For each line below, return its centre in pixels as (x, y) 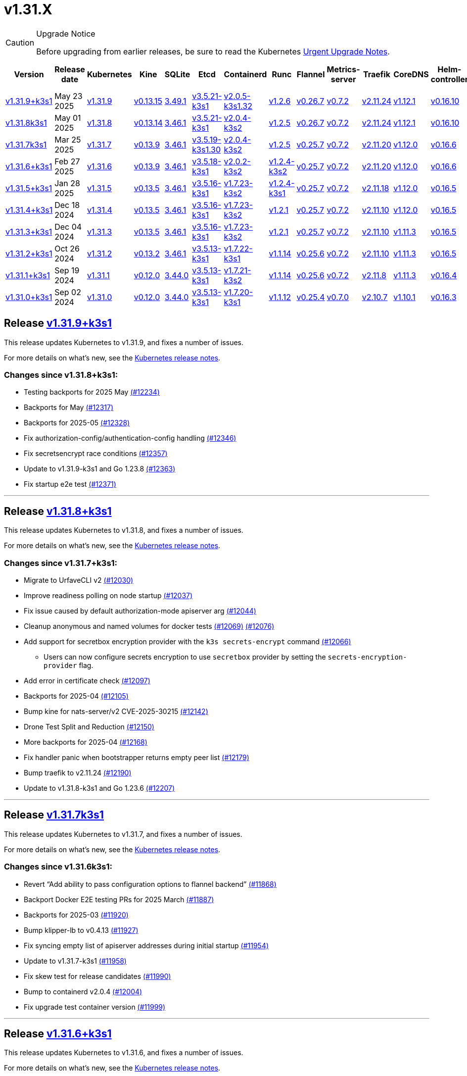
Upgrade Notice (66, 33)
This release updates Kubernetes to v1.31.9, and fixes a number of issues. (124, 342)
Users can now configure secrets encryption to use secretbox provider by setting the (185, 657)
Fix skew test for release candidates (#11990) (97, 976)
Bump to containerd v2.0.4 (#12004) (83, 991)
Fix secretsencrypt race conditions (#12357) (96, 454)
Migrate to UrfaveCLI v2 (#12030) (79, 580)
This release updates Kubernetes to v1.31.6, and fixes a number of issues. (124, 1053)
